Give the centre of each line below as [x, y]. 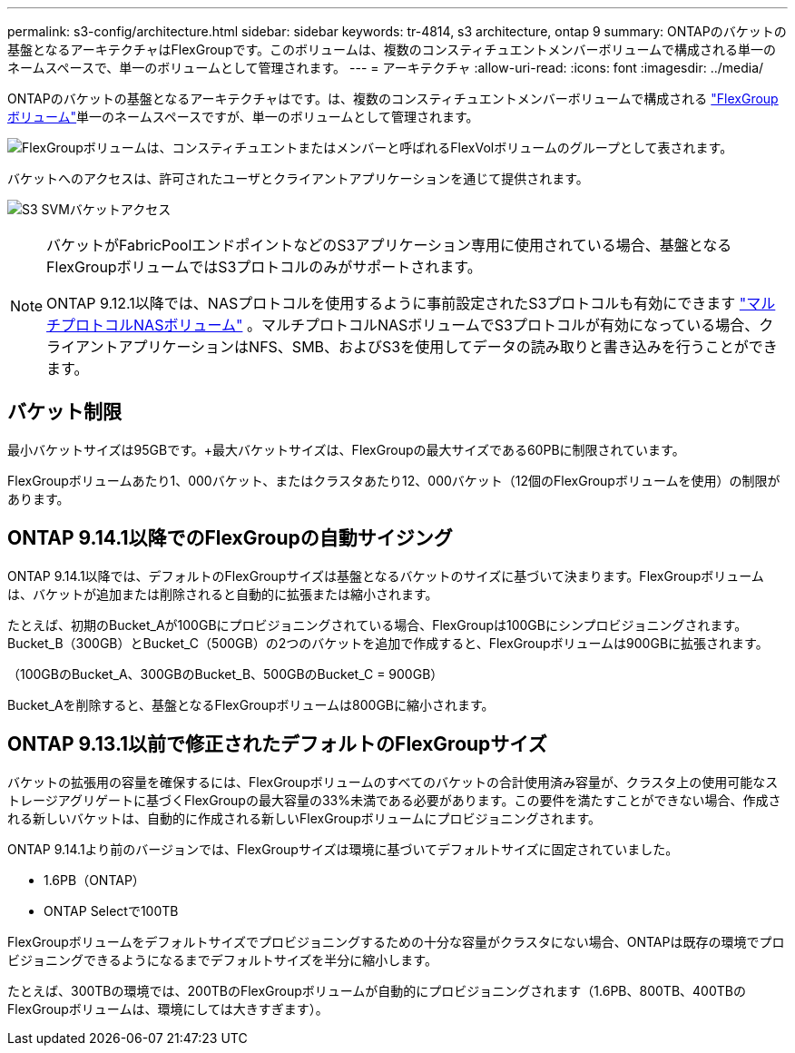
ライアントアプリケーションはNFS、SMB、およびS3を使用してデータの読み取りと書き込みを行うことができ [412, 347]
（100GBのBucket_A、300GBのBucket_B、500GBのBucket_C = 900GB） [226, 674]
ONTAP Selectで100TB [111, 910]
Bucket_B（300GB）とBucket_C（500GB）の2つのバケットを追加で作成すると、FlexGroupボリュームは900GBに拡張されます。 [388, 643]
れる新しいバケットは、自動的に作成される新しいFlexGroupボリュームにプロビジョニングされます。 [304, 818]
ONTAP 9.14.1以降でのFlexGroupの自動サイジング [230, 538]
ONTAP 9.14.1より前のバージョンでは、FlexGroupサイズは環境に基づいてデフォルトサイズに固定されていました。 [343, 849]
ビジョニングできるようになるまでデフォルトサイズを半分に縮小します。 [222, 960]
